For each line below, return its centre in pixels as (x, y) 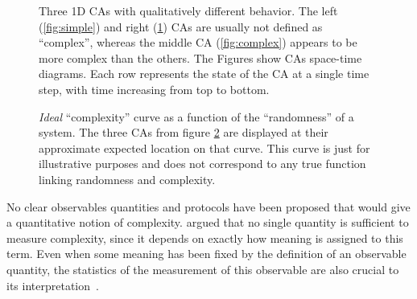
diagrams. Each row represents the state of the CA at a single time (204, 74)
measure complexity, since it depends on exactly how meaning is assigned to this (205, 238)
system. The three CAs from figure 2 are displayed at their (184, 132)
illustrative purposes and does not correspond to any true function (202, 164)
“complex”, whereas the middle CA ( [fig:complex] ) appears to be (198, 42)
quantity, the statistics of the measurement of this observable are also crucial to (203, 269)
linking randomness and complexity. (127, 179)
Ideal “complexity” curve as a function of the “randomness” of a (196, 116)
